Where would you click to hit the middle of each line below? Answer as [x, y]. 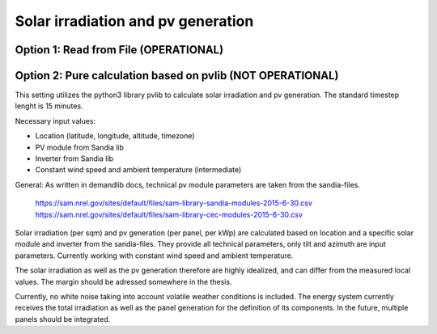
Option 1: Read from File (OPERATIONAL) [119, 50]
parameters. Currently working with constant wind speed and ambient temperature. [154, 256]
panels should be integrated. [63, 319]
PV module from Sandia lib [80, 147]
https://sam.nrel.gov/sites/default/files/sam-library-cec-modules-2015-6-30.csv [169, 214]
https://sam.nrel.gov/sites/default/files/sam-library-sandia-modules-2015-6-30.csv [174, 203]
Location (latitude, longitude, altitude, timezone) [115, 136]
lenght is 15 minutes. [49, 106]
